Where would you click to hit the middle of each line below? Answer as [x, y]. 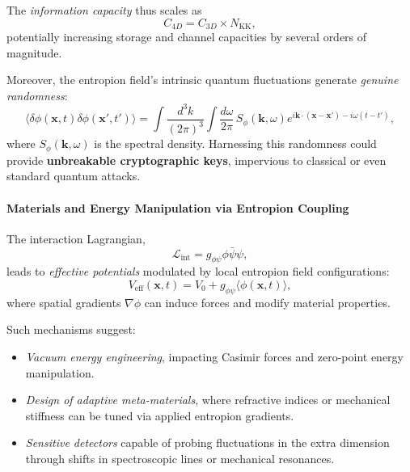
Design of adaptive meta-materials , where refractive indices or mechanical [208, 400]
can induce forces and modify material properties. [267, 302]
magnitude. [34, 52]
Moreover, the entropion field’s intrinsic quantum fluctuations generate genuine [203, 80]
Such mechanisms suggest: [71, 329]
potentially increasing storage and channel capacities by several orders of [187, 37]
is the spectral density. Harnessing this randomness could [235, 143]
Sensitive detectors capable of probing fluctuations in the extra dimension [207, 442]
